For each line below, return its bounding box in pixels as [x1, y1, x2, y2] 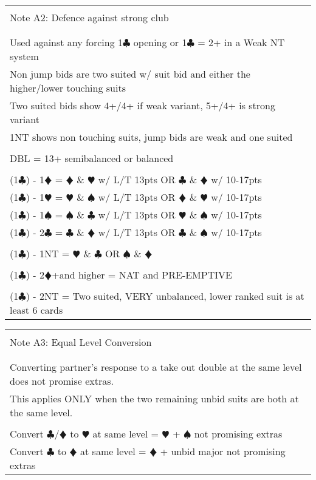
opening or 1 [133, 35, 187, 49]
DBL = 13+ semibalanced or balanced [10, 151, 174, 165]
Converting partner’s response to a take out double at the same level [10, 360, 302, 374]
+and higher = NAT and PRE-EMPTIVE [52, 268, 232, 282]
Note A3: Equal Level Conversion [10, 335, 152, 349]
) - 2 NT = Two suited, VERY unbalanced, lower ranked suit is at [26, 289, 304, 303]
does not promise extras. [10, 374, 114, 388]
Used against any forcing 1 [10, 35, 123, 49]
